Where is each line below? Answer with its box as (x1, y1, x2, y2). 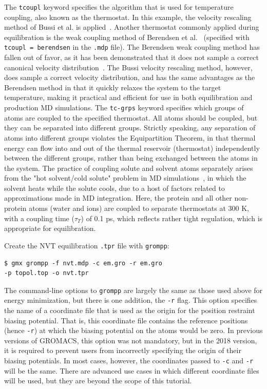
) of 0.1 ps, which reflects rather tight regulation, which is (81, 212, 263, 223)
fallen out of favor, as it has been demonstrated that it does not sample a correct (4, 52, 259, 63)
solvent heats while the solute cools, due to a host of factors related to (4, 182, 225, 193)
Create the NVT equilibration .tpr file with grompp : (4, 240, 169, 250)
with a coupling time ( (4, 212, 74, 223)
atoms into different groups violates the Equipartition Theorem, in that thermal (4, 132, 256, 143)
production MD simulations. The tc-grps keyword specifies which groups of (4, 102, 244, 113)
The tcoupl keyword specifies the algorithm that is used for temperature (4, 2, 234, 12)
